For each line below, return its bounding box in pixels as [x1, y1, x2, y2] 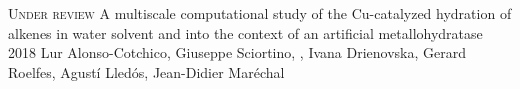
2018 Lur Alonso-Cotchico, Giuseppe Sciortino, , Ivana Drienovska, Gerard [8, 42, 466, 63]
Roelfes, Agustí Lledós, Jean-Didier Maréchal [8, 61, 285, 82]
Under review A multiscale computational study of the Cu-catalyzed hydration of [8, 3, 512, 23]
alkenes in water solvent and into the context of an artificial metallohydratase [8, 22, 483, 43]
